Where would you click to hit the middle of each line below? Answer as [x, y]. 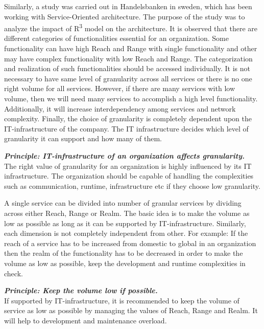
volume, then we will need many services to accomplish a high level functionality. [131, 98]
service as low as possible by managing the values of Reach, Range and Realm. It [131, 310]
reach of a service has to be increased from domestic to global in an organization [130, 243]
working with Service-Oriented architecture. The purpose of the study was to [125, 16]
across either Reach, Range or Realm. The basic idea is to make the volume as [127, 213]
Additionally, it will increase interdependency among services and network [120, 108]
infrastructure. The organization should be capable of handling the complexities [129, 176]
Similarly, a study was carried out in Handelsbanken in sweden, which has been [128, 6]
